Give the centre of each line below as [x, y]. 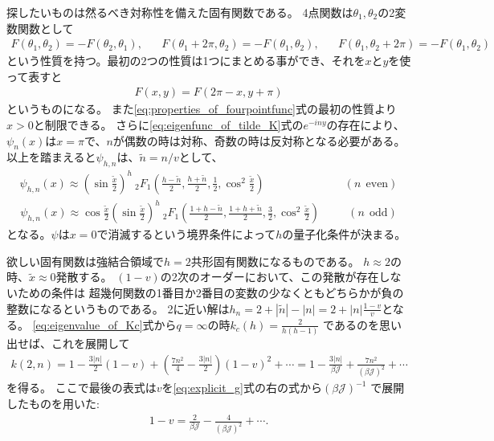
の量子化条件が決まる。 [344, 234]
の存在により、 [365, 125]
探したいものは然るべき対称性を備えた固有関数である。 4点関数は [180, 12]
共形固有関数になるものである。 [275, 261]
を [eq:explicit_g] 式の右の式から [242, 388]
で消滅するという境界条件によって [186, 234]
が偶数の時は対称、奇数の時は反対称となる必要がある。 [259, 140]
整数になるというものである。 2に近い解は [118, 308]
